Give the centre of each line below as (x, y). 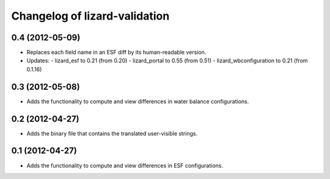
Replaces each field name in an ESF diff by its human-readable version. (116, 53)
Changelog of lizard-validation (90, 16)
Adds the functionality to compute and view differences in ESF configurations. (125, 166)
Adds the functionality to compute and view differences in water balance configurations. (138, 101)
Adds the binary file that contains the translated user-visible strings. (112, 133)
